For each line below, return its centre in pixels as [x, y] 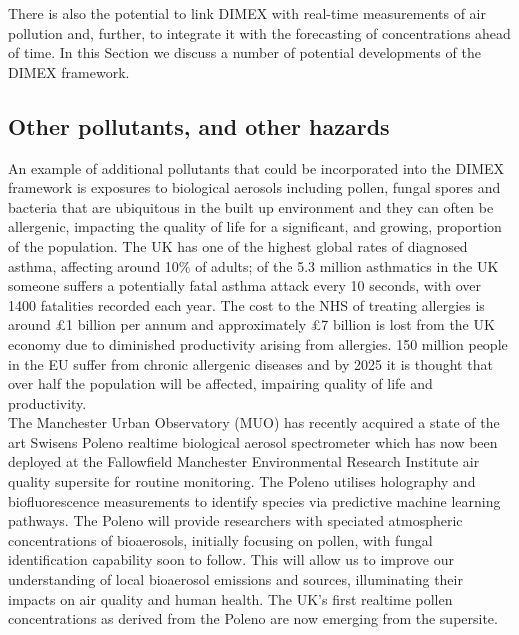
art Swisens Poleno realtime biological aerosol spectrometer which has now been [253, 441]
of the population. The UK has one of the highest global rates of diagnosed [238, 245]
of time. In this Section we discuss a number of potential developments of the [244, 52]
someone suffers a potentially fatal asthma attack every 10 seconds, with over [245, 285]
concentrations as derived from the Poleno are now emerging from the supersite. [253, 618]
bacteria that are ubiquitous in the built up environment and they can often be [251, 206]
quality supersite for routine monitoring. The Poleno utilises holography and [242, 481]
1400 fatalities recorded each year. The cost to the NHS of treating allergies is [246, 304]
